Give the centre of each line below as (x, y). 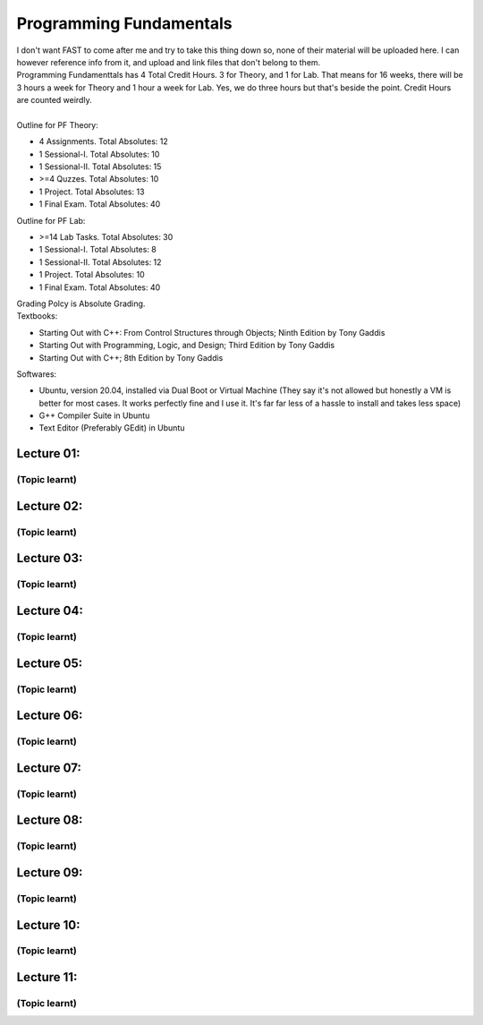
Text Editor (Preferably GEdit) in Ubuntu (112, 428)
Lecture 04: (50, 611)
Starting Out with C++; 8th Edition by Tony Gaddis (131, 357)
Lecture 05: (50, 663)
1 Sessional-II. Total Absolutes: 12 (100, 262)
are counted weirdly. (55, 100)
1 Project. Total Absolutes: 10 (92, 275)
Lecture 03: (50, 558)
